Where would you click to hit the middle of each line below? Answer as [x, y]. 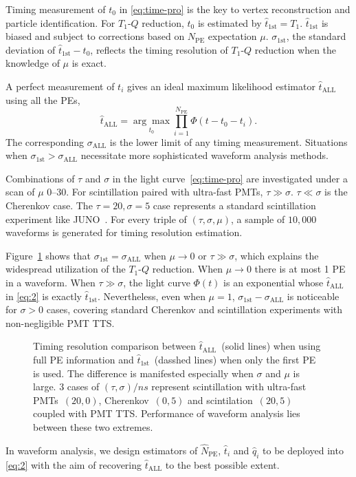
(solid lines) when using [271, 346]
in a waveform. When [51, 283]
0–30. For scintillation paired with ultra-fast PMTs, [155, 192]
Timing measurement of [56, 9]
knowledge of [33, 63]
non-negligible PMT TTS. [60, 322]
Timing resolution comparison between [115, 346]
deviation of [31, 49]
